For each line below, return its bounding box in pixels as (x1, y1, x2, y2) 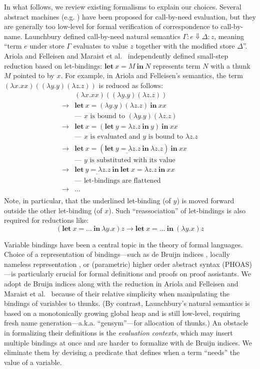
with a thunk (210, 60, 250, 71)
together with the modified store (135, 41, 235, 51)
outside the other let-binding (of (4, 205, 102, 215)
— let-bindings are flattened (74, 177, 161, 184)
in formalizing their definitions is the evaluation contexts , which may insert (4, 327, 233, 338)
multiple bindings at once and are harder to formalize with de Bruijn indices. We (4, 337, 252, 347)
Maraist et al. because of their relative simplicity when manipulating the (4, 288, 230, 298)
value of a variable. (4, 356, 62, 367)
